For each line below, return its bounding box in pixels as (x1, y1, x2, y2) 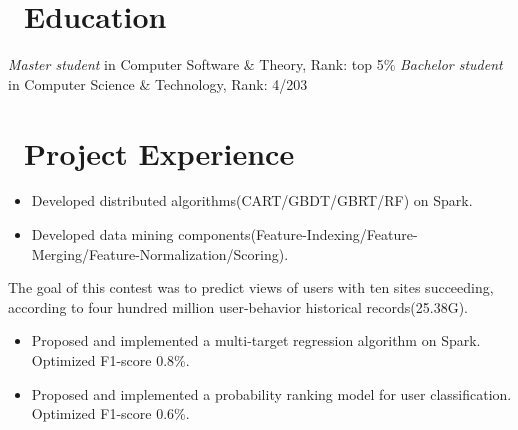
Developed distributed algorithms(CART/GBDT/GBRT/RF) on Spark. (31, 190, 473, 211)
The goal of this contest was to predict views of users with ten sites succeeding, (8, 277, 494, 298)
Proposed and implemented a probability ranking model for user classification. (31, 383, 512, 404)
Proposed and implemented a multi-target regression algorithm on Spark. (31, 330, 481, 351)
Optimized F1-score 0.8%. (31, 350, 190, 370)
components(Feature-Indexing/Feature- (178, 224, 418, 245)
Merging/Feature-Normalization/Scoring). (31, 243, 289, 264)
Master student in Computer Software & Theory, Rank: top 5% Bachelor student (8, 54, 503, 75)
